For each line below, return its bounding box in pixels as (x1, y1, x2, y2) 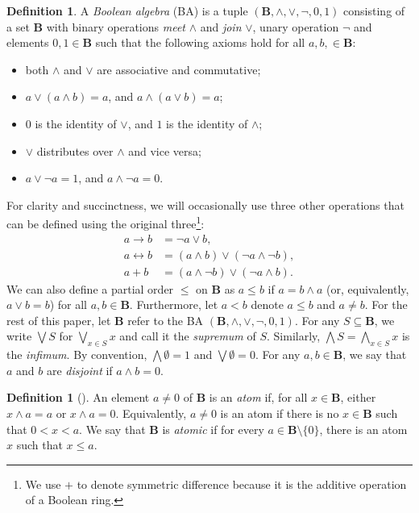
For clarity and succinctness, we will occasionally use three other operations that (6, 196, 404, 213)
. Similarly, (267, 327, 321, 344)
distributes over (36, 142, 114, 159)
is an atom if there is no (220, 405, 339, 422)
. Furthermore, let (129, 296, 218, 313)
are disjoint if (46, 361, 113, 378)
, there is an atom (319, 420, 408, 437)
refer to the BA (127, 311, 204, 328)
